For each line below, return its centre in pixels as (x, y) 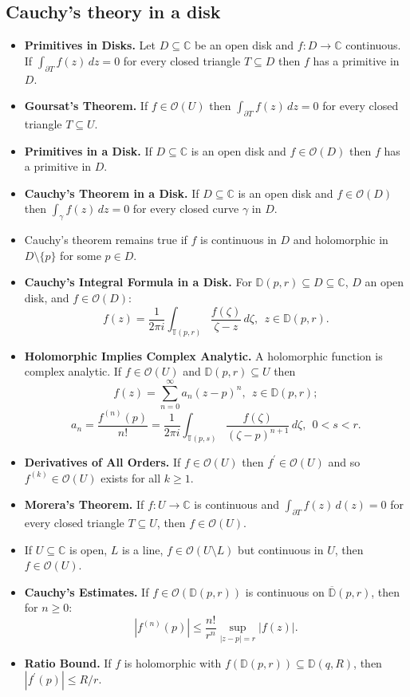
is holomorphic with (173, 662)
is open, (89, 549)
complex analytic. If (73, 371)
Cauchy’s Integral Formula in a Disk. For (138, 282)
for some (81, 255)
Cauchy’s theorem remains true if (106, 240)
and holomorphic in (341, 240)
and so (344, 461)
